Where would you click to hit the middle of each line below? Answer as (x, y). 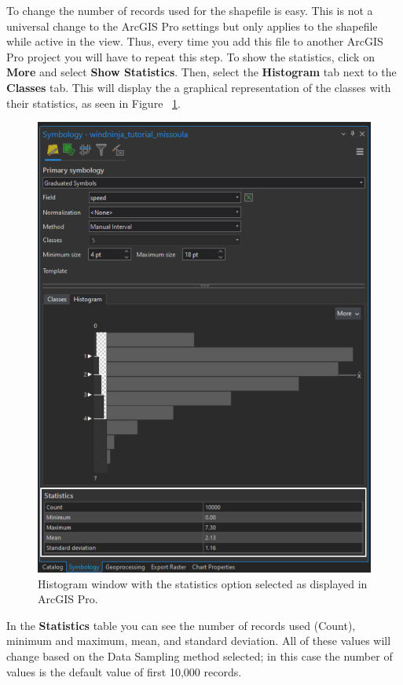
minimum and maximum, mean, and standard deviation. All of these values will (199, 641)
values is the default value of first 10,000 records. (124, 671)
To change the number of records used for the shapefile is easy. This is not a (190, 10)
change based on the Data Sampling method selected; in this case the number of (200, 656)
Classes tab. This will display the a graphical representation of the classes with (199, 87)
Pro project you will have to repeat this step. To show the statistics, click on (191, 56)
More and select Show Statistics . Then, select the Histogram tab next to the (201, 72)
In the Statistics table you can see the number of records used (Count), (181, 625)
